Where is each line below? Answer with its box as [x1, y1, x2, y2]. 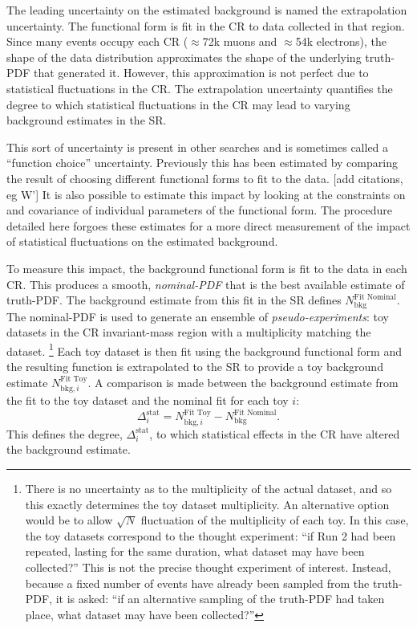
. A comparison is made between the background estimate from [87, 373, 399, 390]
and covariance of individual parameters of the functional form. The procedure [6, 202, 393, 218]
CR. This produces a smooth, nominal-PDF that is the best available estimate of [6, 275, 405, 292]
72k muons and [202, 33, 277, 50]
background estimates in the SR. [6, 112, 167, 128]
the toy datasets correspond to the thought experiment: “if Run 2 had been [25, 527, 396, 544]
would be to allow [25, 512, 113, 528]
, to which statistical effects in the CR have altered [149, 425, 400, 442]
